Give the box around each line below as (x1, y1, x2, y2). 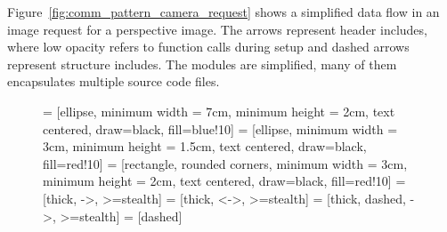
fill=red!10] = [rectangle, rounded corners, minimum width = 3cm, (43, 154, 408, 172)
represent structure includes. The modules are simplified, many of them (7, 54, 397, 73)
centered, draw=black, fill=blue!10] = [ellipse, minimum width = (43, 119, 398, 138)
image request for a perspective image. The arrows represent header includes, (7, 20, 427, 38)
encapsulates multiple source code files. (7, 72, 220, 91)
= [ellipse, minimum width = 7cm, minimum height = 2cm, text (43, 101, 395, 120)
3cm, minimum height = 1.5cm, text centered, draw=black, (43, 137, 367, 156)
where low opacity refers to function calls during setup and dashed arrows (7, 37, 410, 56)
